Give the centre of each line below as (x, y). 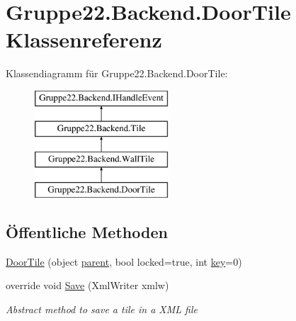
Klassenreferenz (84, 39)
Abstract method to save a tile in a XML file (102, 309)
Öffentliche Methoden (87, 232)
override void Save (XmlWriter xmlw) (87, 285)
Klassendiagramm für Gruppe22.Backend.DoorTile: (117, 73)
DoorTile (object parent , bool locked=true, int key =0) (124, 261)
